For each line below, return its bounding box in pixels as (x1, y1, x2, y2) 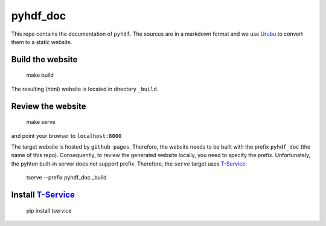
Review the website (11, 101, 87, 111)
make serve (26, 118, 56, 126)
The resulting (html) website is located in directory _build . (11, 85, 159, 92)
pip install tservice (26, 207, 72, 214)
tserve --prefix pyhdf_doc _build (26, 174, 107, 181)
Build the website (11, 54, 78, 65)
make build (26, 71, 54, 79)
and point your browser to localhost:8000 (11, 132, 122, 139)
